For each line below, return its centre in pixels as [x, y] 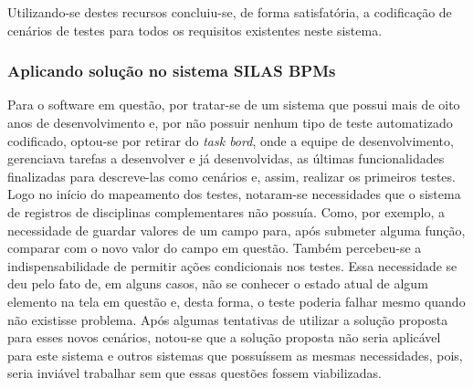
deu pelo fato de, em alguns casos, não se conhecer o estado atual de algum [218, 283]
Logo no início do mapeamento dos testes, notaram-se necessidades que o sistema [234, 194]
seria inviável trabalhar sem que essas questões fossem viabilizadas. [194, 373]
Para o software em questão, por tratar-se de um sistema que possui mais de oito [234, 105]
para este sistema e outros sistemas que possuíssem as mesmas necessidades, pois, [235, 355]
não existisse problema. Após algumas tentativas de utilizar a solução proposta [228, 319]
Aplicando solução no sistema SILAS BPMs [172, 71]
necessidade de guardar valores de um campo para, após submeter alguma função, [236, 230]
